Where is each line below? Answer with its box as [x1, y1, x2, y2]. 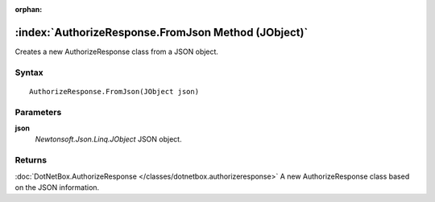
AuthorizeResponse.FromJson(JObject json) [29, 87, 200, 96]
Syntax [14, 67, 43, 78]
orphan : [14, 5, 43, 14]
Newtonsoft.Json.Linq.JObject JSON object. [35, 134, 182, 144]
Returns [14, 155, 48, 166]
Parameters [14, 106, 62, 117]
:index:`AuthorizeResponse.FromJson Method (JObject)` [14, 25, 309, 39]
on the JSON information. [14, 182, 100, 192]
